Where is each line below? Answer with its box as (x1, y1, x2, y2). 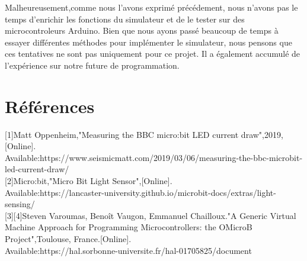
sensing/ (5, 198, 35, 210)
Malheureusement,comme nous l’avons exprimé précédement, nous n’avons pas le (5, 1, 298, 13)
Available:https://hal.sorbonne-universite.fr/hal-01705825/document (5, 244, 252, 256)
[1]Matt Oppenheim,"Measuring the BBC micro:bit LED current (5, 128, 239, 140)
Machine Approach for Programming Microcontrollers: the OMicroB (5, 221, 252, 233)
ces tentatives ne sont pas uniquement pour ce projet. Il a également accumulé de (5, 47, 300, 60)
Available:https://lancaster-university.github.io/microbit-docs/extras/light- (5, 186, 276, 198)
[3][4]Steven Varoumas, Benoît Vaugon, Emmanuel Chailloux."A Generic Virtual (5, 209, 296, 221)
